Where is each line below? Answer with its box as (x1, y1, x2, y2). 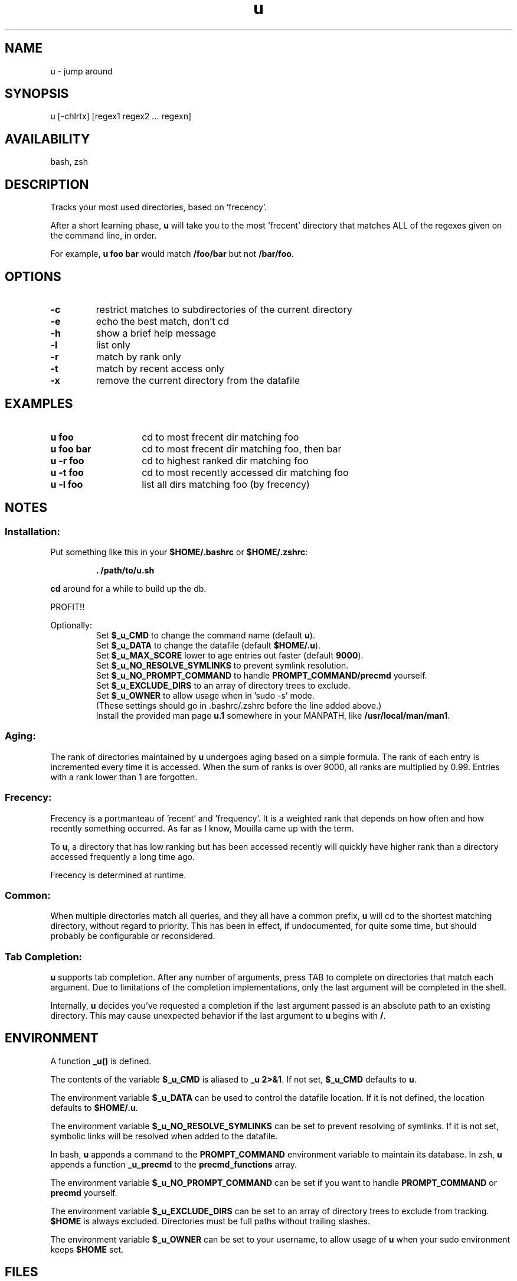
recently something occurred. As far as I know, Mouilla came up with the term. (50, 823, 354, 833)
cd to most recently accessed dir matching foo (142, 466, 349, 478)
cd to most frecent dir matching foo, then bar (142, 442, 342, 455)
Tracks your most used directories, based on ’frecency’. (50, 202, 267, 213)
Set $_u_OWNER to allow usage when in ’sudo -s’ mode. (96, 690, 315, 701)
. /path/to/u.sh (96, 565, 155, 576)
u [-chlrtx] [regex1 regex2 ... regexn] (50, 111, 192, 122)
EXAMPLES (5, 396, 73, 412)
